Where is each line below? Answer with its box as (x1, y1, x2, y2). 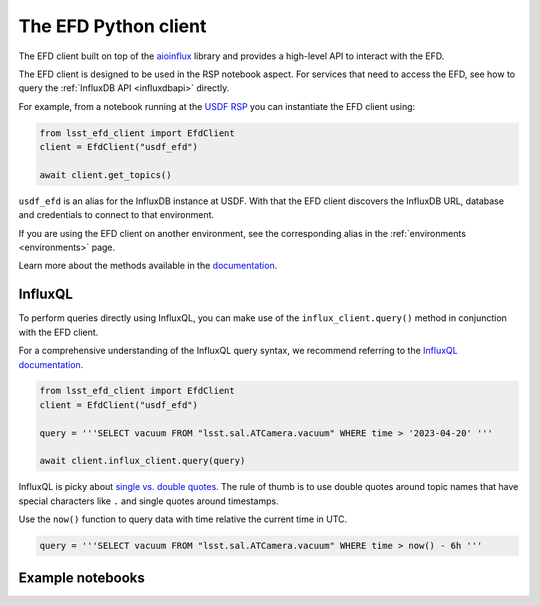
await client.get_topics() (39, 169, 172, 180)
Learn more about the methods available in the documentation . (18, 260, 278, 272)
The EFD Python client (18, 15, 207, 37)
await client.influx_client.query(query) (39, 455, 246, 467)
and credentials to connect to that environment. (18, 209, 215, 221)
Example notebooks (18, 569, 145, 586)
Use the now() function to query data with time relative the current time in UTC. (18, 513, 348, 525)
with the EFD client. (18, 326, 99, 338)
